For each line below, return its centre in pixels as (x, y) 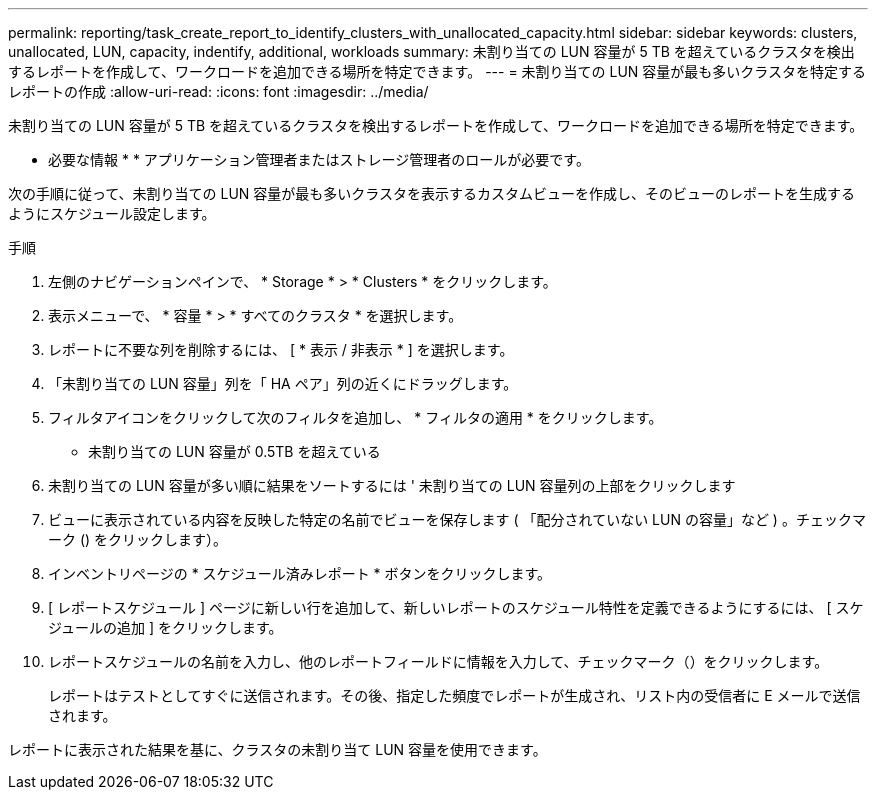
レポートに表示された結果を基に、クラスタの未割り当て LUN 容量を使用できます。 (277, 749)
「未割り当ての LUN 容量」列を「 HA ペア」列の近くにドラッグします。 (283, 383)
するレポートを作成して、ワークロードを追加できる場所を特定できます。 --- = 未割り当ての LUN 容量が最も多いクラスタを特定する (437, 71)
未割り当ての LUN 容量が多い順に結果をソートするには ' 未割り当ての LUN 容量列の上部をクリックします (392, 485)
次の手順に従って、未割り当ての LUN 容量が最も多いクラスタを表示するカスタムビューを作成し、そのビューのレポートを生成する (432, 193)
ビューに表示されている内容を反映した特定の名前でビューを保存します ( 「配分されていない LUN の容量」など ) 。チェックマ (457, 519)
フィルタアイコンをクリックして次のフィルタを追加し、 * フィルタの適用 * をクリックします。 (355, 417)
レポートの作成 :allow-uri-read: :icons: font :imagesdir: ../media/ (218, 91)
